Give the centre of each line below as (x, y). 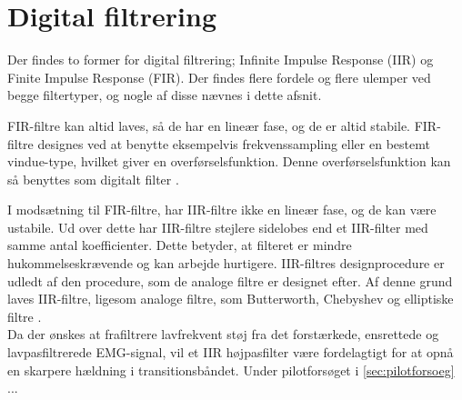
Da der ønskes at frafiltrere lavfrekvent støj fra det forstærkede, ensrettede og (223, 334)
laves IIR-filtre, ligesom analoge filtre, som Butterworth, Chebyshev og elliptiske (231, 299)
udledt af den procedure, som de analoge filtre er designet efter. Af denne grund (230, 280)
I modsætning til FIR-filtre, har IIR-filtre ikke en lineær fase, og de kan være (222, 210)
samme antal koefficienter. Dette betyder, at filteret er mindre (180, 245)
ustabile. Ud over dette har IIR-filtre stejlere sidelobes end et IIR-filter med (218, 227)
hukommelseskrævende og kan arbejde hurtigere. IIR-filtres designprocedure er (226, 263)
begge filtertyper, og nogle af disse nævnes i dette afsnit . (165, 95)
